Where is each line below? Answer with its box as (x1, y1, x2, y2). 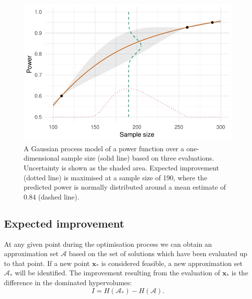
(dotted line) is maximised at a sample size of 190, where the (24, 172, 207, 182)
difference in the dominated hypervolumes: (4, 277, 132, 287)
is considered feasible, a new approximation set (101, 258, 243, 268)
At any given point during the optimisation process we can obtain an (4, 238, 212, 249)
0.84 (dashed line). (24, 191, 79, 201)
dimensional (24, 153, 60, 163)
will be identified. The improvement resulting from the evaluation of (15, 267, 220, 278)
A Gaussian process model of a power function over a (24, 143, 185, 153)
